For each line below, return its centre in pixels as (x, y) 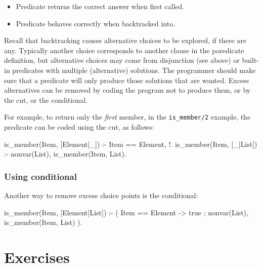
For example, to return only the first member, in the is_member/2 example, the (127, 117)
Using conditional (40, 176)
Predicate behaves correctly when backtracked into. (96, 23)
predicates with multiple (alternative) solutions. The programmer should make (134, 70)
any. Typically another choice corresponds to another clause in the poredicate (124, 50)
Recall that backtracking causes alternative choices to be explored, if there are (125, 40)
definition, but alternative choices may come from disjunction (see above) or (122, 60)
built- (250, 60)
